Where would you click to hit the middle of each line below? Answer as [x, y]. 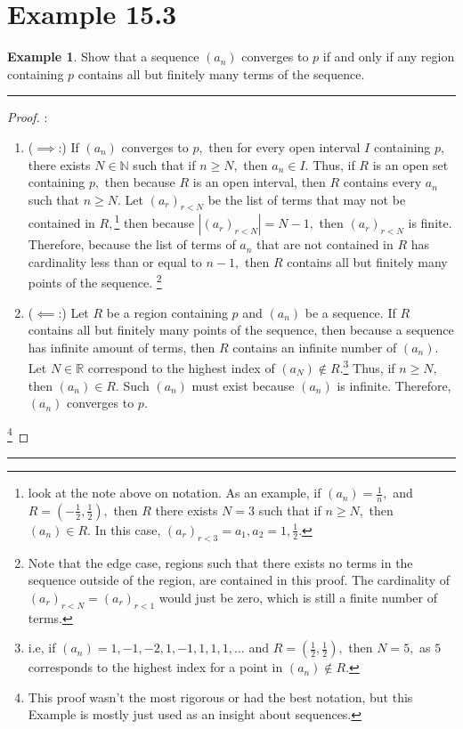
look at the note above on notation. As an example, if [175, 493]
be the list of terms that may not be [307, 199]
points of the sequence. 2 [95, 281]
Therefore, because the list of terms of [132, 244]
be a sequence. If [350, 312]
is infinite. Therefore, [394, 385]
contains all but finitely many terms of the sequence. [221, 73]
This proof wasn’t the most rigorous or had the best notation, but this [220, 697]
